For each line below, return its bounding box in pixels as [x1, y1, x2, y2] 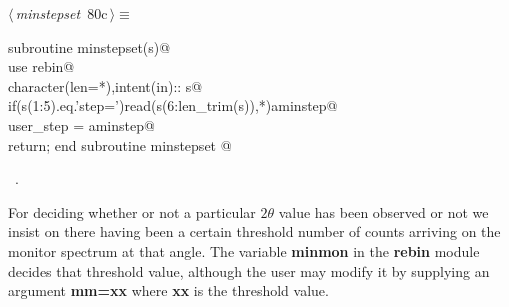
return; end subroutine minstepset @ [8, 134, 232, 155]
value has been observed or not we [278, 201, 489, 222]
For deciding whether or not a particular [8, 201, 256, 222]
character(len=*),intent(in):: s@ [8, 75, 203, 96]
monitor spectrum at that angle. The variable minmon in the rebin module [8, 240, 480, 261]
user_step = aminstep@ [8, 114, 155, 135]
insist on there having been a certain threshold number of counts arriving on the [8, 221, 501, 242]
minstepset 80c [15, 3, 108, 23]
